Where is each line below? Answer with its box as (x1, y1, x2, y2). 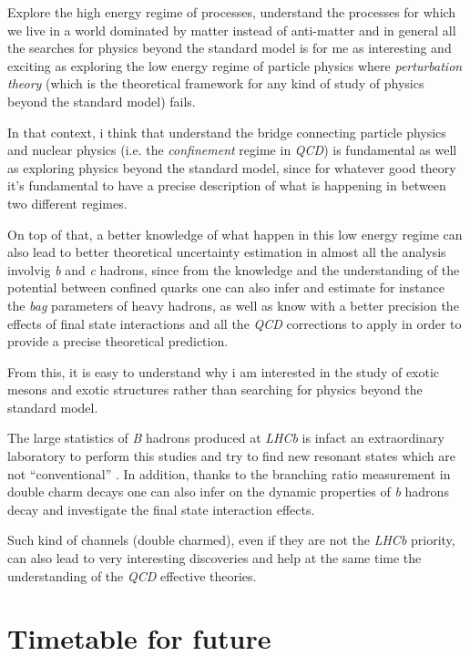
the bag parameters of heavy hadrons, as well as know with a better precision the (7, 295, 459, 314)
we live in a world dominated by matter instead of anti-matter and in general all (7, 20, 456, 39)
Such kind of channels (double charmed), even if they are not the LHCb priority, (7, 530, 455, 549)
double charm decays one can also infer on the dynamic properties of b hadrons (7, 482, 449, 501)
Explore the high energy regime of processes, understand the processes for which (7, 3, 456, 21)
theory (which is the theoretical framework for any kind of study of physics (7, 74, 424, 93)
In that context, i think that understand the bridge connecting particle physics (7, 122, 446, 141)
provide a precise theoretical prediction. (7, 332, 229, 351)
